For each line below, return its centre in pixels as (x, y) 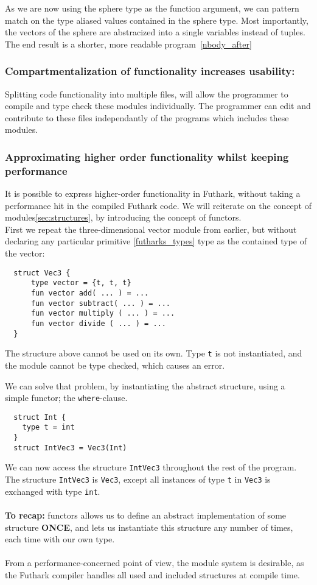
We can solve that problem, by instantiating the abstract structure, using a (145, 385)
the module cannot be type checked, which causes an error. (115, 365)
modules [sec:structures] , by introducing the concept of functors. (123, 217)
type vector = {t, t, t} (81, 283)
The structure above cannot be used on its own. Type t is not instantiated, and (154, 353)
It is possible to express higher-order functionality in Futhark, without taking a (153, 193)
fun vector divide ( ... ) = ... (98, 323)
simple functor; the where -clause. (66, 398)
